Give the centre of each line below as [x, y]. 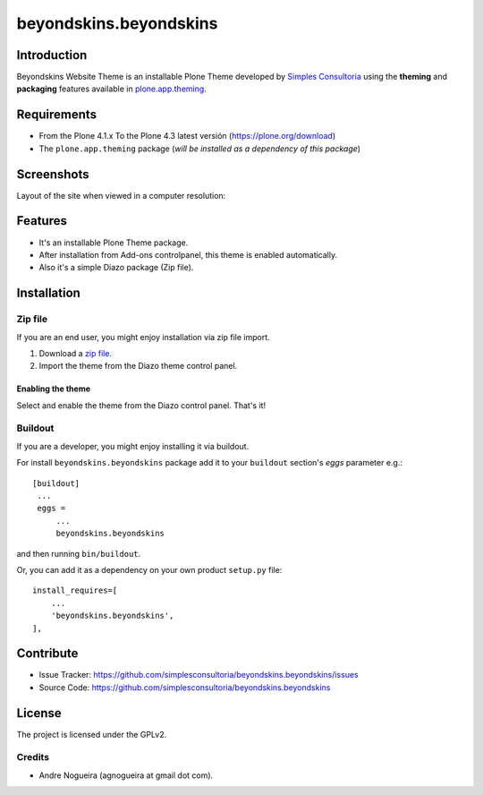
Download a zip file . [75, 353]
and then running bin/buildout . [79, 553]
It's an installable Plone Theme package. [114, 243]
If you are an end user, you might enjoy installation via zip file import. [143, 337]
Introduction [52, 55]
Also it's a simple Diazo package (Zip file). [116, 268]
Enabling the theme [54, 389]
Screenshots [53, 174]
